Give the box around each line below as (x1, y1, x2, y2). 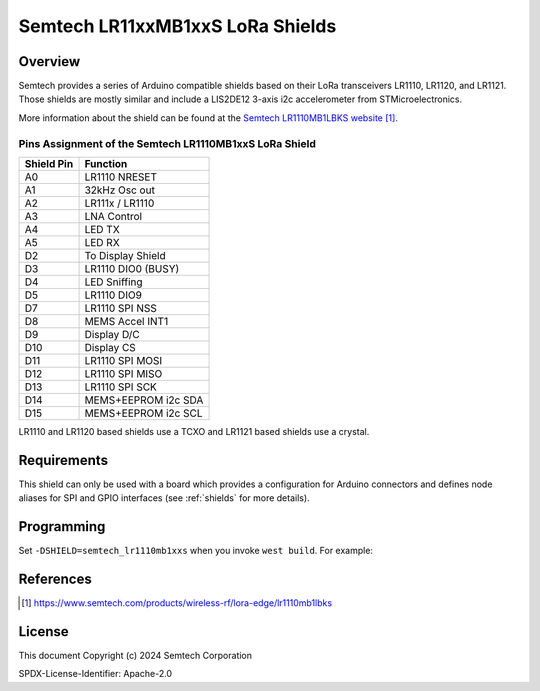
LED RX (84, 235, 120, 249)
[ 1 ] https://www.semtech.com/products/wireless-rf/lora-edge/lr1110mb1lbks (21, 597, 333, 609)
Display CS (84, 340, 137, 354)
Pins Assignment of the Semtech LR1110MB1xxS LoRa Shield (18, 136, 317, 150)
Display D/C (84, 327, 140, 341)
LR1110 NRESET (84, 170, 158, 184)
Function (84, 156, 128, 170)
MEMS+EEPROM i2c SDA (84, 393, 204, 407)
